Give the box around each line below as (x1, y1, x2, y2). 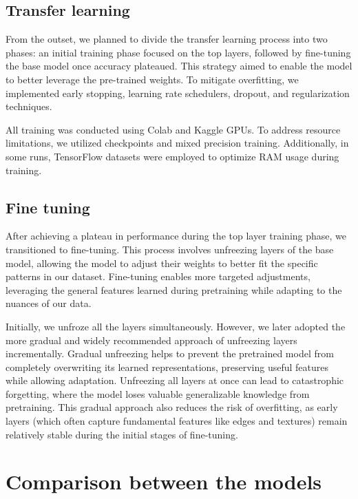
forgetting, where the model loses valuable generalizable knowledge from (6, 386, 310, 401)
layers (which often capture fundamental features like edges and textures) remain (6, 414, 348, 428)
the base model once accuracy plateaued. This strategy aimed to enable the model (6, 59, 352, 73)
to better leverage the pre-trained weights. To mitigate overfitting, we (6, 72, 299, 86)
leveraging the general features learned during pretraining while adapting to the (6, 282, 342, 297)
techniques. (6, 99, 52, 114)
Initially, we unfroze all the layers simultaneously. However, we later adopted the (6, 319, 346, 333)
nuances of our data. (6, 296, 92, 310)
